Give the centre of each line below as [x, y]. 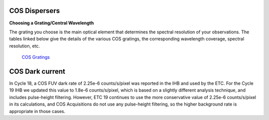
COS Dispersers [34, 11]
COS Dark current [37, 71]
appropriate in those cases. [37, 111]
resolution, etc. [24, 46]
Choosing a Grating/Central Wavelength [52, 23]
